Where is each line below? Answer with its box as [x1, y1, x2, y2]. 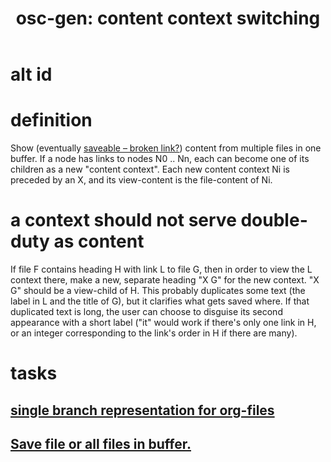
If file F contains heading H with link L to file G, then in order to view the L [10, 263, 313, 276]
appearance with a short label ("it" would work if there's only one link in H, [10, 317, 317, 329]
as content [53, 230, 145, 253]
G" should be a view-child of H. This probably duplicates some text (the [10, 285, 306, 297]
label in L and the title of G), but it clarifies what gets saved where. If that [10, 295, 310, 307]
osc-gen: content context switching [15, 7, 321, 30]
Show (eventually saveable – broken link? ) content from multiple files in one [10, 142, 322, 154]
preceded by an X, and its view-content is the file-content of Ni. [10, 174, 273, 186]
